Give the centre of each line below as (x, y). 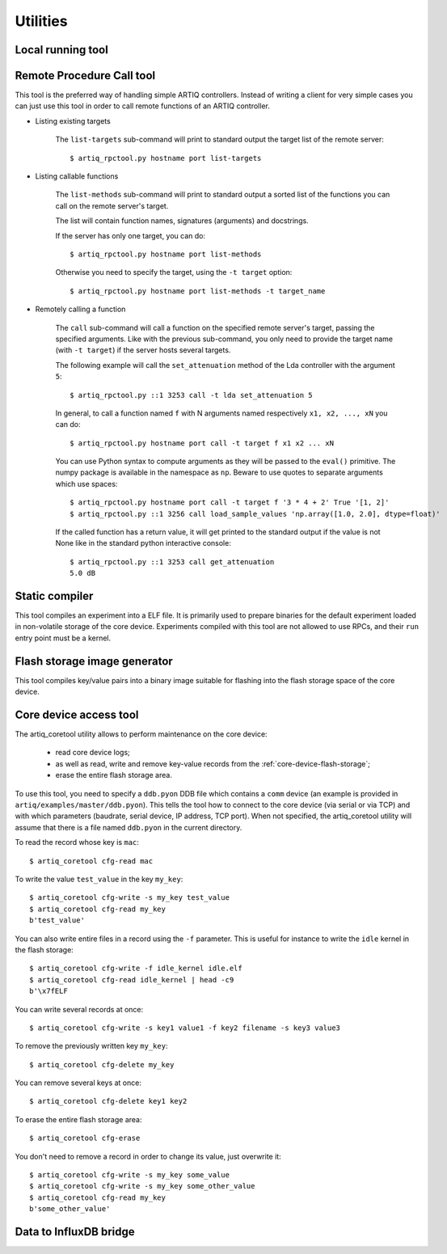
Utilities (41, 21)
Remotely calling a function (80, 309)
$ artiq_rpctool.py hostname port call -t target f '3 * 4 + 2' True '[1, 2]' (230, 502)
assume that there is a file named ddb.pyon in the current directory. (129, 827)
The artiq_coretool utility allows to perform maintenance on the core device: (141, 734)
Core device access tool (77, 714)
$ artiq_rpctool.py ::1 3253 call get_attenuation (172, 562)
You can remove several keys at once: (78, 1083)
